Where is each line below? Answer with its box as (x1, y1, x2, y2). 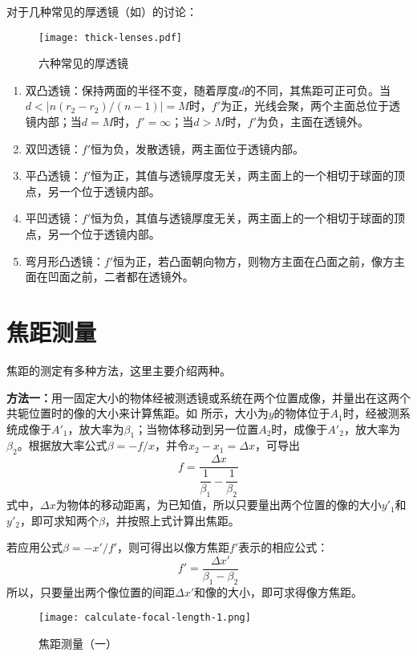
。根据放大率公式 (17, 437, 107, 454)
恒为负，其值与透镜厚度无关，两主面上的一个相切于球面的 (91, 210, 395, 226)
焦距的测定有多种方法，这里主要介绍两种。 (6, 361, 231, 378)
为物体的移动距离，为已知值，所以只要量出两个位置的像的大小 (55, 496, 382, 513)
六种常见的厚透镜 (38, 55, 128, 71)
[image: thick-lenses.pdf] (38, 31, 182, 43)
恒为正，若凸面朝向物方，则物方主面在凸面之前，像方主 (113, 252, 406, 269)
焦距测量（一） (38, 634, 117, 651)
